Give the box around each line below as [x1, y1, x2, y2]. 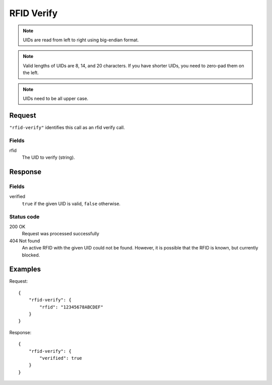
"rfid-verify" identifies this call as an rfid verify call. [9, 124, 125, 131]
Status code [9, 213, 40, 220]
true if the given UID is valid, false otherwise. [22, 201, 121, 207]
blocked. [22, 252, 40, 258]
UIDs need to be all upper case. [23, 95, 89, 101]
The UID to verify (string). [22, 154, 75, 161]
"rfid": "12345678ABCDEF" [39, 304, 103, 310]
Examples [9, 265, 41, 274]
